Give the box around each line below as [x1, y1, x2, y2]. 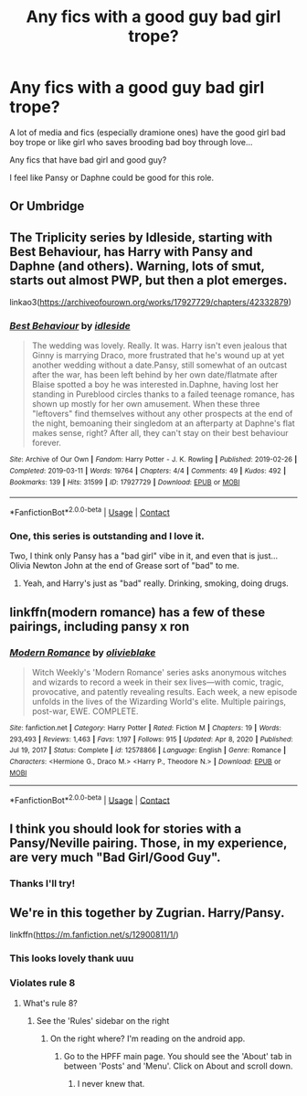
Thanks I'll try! [9, 877, 76, 889]
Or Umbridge [9, 198, 85, 214]
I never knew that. [77, 1078, 145, 1089]
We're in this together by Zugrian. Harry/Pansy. [9, 905, 285, 920]
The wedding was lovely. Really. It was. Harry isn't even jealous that [31, 340, 288, 351]
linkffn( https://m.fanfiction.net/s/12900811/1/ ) [9, 930, 180, 941]
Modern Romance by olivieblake [9, 646, 156, 659]
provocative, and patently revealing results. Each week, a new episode [31, 686, 298, 697]
